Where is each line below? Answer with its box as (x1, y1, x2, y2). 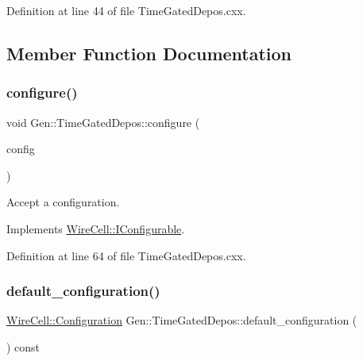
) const (6, 338, 41, 355)
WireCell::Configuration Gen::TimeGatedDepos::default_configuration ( (6, 312, 357, 328)
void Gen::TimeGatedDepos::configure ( (6, 113, 200, 130)
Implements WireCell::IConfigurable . (6, 220, 185, 236)
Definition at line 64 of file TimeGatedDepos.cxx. (6, 247, 246, 263)
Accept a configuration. (6, 194, 120, 210)
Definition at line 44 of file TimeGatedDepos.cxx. (6, 2, 246, 18)
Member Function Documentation (6, 40, 292, 65)
